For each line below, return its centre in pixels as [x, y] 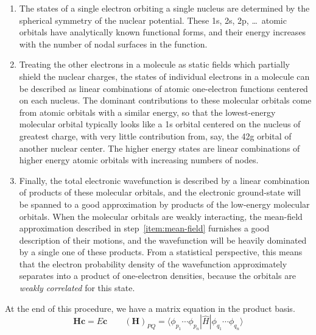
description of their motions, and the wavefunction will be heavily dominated [163, 240]
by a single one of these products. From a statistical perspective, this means [161, 252]
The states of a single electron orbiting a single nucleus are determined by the [164, 8]
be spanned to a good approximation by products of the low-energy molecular [164, 204]
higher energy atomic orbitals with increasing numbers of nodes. [139, 160]
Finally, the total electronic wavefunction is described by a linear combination [164, 180]
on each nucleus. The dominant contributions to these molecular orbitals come [165, 100]
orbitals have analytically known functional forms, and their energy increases [163, 32]
